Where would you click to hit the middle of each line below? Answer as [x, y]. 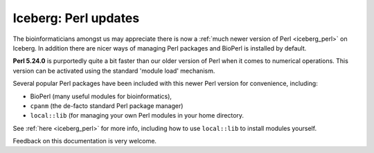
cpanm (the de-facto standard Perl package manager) [107, 106]
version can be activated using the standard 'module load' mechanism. [114, 71]
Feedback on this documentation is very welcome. [85, 141]
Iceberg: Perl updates [76, 18]
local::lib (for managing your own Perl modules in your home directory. [137, 116]
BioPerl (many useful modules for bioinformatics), [101, 96]
